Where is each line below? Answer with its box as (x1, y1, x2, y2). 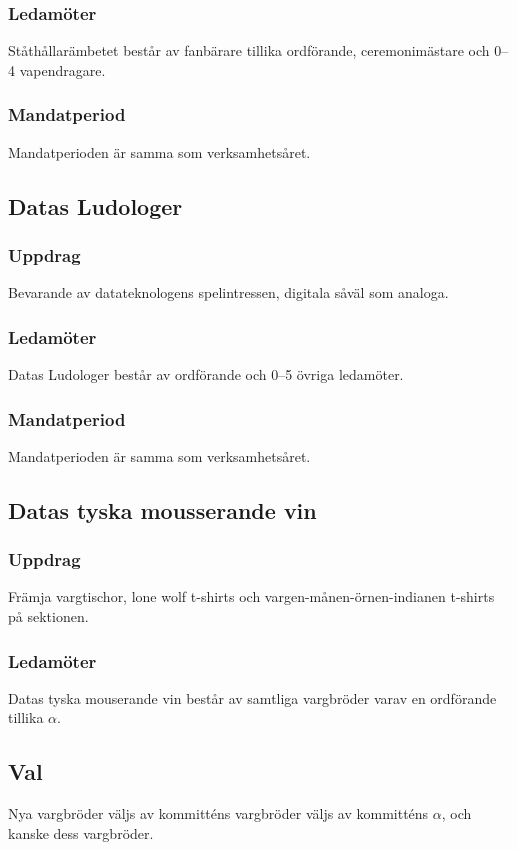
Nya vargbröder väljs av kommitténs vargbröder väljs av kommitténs (8, 803, 429, 824)
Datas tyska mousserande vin (8, 494, 317, 525)
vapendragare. (19, 59, 106, 80)
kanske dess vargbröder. (8, 822, 154, 843)
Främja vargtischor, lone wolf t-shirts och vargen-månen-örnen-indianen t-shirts (8, 586, 495, 607)
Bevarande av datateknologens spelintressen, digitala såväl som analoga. (8, 282, 449, 303)
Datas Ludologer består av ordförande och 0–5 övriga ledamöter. (8, 364, 404, 385)
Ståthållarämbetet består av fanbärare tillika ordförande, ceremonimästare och (8, 40, 490, 61)
